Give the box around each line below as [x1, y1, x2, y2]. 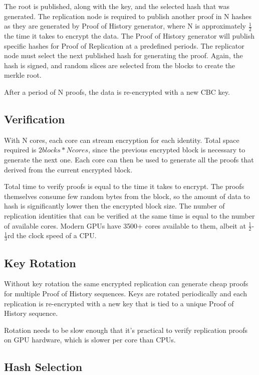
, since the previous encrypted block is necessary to [88, 144, 245, 155]
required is [4, 144, 37, 155]
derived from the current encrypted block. [4, 164, 133, 174]
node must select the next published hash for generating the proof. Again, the [4, 50, 243, 61]
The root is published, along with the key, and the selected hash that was [4, 1, 229, 11]
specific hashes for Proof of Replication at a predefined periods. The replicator [4, 40, 244, 51]
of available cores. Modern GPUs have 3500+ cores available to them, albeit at [4, 220, 246, 231]
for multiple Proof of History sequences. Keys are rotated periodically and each [4, 288, 247, 298]
